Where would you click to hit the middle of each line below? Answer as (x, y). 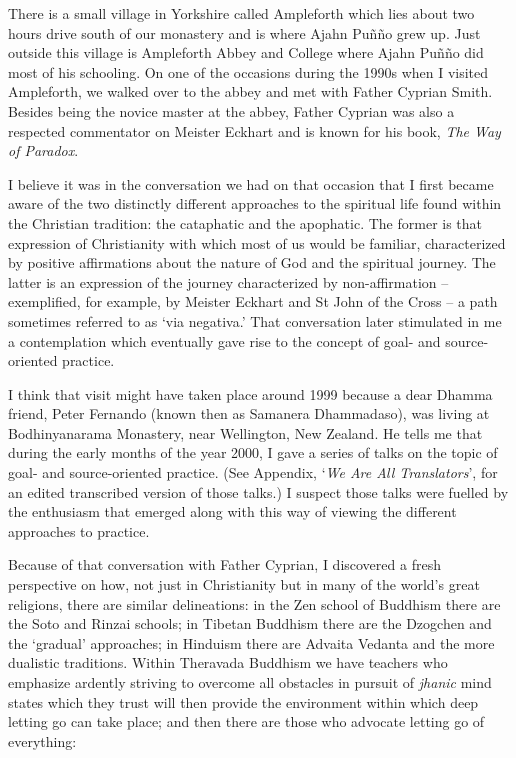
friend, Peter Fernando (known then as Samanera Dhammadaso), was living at (249, 413)
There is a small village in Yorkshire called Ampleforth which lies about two (241, 13)
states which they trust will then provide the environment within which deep (243, 701)
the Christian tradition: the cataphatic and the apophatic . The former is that (245, 222)
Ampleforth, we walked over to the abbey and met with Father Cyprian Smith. (250, 91)
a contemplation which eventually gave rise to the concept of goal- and (224, 340)
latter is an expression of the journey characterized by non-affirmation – (228, 281)
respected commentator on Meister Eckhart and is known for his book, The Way (254, 130)
